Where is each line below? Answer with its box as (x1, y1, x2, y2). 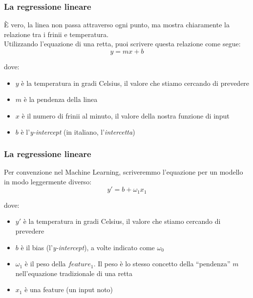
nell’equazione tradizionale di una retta (15, 268, 133, 278)
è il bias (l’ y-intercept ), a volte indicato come (21, 242, 155, 252)
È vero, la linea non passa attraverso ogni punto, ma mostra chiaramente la (4, 20, 230, 30)
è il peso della (24, 258, 66, 269)
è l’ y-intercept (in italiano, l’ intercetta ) (21, 127, 135, 137)
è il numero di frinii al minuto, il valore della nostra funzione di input (21, 110, 230, 120)
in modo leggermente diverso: (4, 176, 92, 186)
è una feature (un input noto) (24, 284, 113, 295)
